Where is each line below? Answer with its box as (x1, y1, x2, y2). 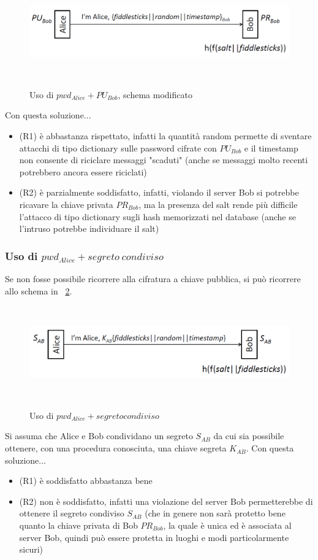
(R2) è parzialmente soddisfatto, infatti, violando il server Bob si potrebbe (19, 186, 299, 199)
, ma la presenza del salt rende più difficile (138, 198, 298, 210)
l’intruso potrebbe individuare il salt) (19, 222, 159, 235)
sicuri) (19, 543, 44, 556)
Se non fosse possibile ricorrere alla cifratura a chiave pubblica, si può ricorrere (5, 272, 301, 285)
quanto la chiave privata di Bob (19, 519, 138, 532)
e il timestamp (244, 141, 298, 154)
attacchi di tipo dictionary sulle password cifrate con (19, 141, 217, 154)
